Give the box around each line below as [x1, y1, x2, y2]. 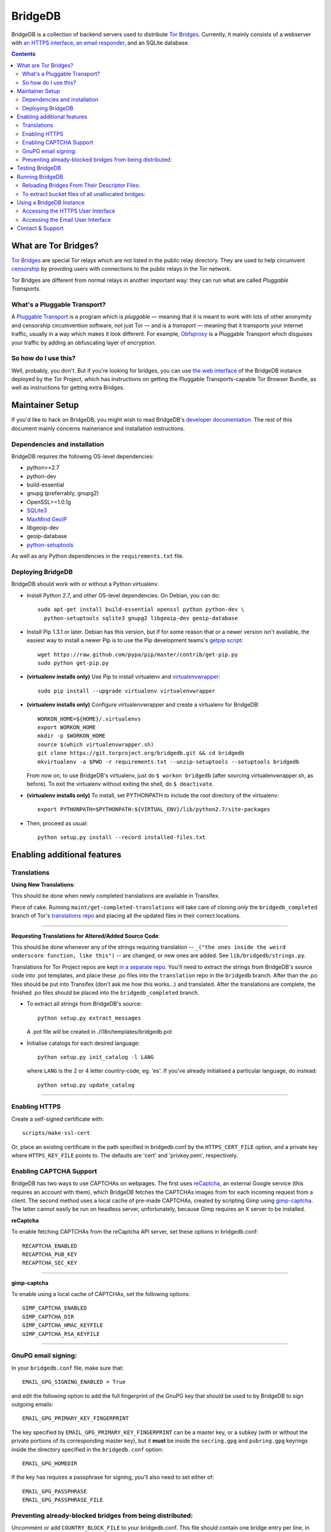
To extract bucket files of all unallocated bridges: [22, 190, 146, 197]
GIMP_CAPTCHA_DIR [22, 1313, 74, 1320]
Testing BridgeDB [17, 164, 61, 172]
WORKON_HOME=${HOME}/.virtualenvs [37, 715, 141, 722]
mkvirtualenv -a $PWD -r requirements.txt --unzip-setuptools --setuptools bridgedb [37, 758, 300, 765]
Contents [11, 50, 36, 58]
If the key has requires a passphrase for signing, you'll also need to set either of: [11, 1474, 215, 1481]
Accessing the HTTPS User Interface [22, 207, 116, 214]
